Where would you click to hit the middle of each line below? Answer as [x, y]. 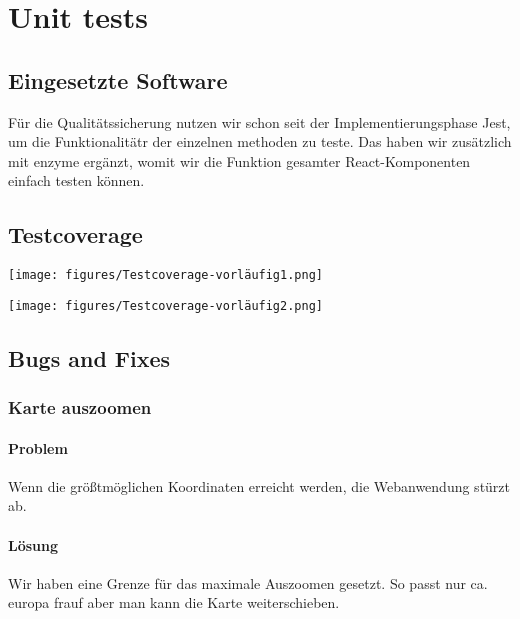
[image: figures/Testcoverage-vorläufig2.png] [165, 305]
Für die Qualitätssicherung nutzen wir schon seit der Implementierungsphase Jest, [259, 121]
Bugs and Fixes [89, 357]
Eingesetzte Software [118, 79]
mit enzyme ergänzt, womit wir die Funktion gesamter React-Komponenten [239, 160]
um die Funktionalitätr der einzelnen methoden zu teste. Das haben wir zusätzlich [260, 141]
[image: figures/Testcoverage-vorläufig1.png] [165, 275]
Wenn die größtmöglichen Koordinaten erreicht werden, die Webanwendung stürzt [259, 485]
